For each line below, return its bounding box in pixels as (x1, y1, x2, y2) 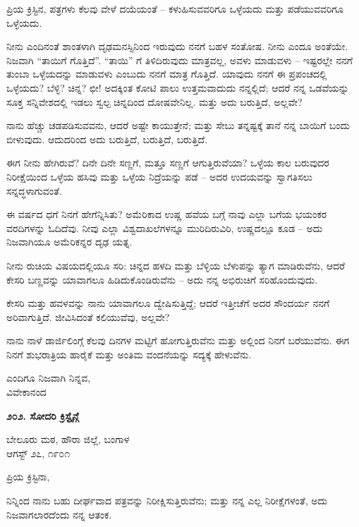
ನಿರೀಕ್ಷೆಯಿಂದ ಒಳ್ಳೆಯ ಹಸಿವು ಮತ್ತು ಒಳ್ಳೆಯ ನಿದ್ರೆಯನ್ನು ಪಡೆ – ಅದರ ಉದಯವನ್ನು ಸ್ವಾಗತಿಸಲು (6, 169, 312, 183)
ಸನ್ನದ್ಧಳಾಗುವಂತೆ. (6, 183, 62, 198)
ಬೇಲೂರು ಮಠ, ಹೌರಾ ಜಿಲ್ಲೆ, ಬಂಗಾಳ (6, 432, 130, 447)
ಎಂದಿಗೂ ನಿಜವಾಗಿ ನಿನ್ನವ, (6, 370, 91, 385)
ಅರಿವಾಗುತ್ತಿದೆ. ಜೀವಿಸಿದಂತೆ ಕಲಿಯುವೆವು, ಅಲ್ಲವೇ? (6, 309, 170, 324)
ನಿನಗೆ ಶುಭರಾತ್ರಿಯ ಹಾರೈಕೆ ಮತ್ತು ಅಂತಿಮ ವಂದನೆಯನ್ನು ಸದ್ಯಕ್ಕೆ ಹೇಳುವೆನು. (6, 346, 252, 361)
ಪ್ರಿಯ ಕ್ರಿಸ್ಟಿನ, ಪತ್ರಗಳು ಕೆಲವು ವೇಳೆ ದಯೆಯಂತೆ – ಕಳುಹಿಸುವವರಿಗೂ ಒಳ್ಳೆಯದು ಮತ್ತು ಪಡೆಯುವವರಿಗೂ (6, 1, 343, 16)
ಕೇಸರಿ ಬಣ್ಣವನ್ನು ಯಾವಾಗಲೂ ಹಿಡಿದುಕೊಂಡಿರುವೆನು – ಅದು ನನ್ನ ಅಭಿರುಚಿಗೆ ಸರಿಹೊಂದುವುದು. (6, 272, 318, 286)
